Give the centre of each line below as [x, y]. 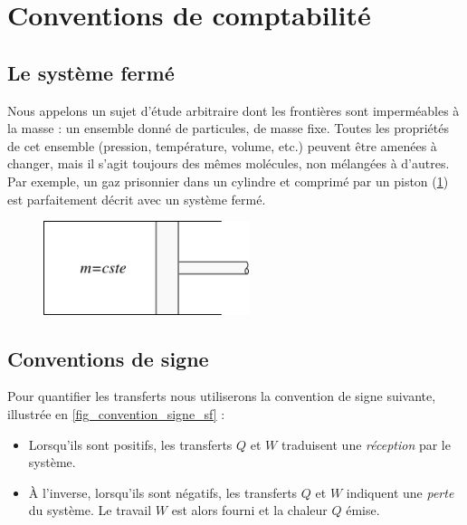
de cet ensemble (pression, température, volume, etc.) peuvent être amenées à [222, 145]
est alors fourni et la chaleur [249, 510]
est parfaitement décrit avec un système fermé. [137, 199]
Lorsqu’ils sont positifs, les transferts [130, 444]
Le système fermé [91, 72]
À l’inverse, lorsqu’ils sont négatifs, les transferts [163, 492]
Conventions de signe [108, 358]
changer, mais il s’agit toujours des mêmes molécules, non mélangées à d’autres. [229, 163]
